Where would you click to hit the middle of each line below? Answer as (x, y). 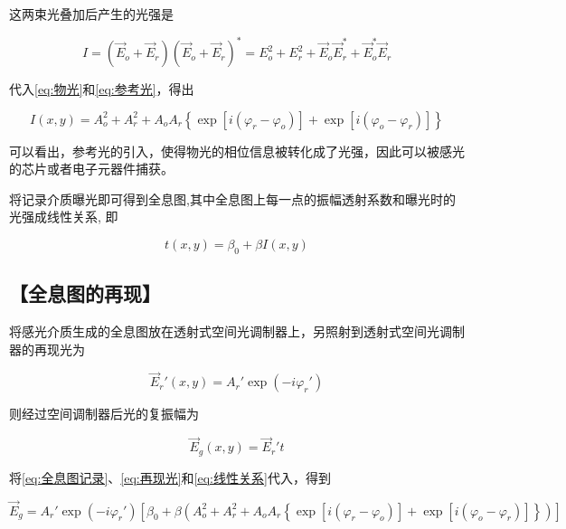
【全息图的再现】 (85, 293)
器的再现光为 (47, 349)
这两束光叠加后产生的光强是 (91, 14)
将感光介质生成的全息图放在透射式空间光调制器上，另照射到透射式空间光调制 (237, 331)
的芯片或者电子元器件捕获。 (91, 169)
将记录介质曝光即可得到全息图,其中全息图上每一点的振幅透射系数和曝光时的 (232, 198)
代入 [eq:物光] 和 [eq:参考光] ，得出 (102, 89)
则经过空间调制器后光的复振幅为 (104, 414)
